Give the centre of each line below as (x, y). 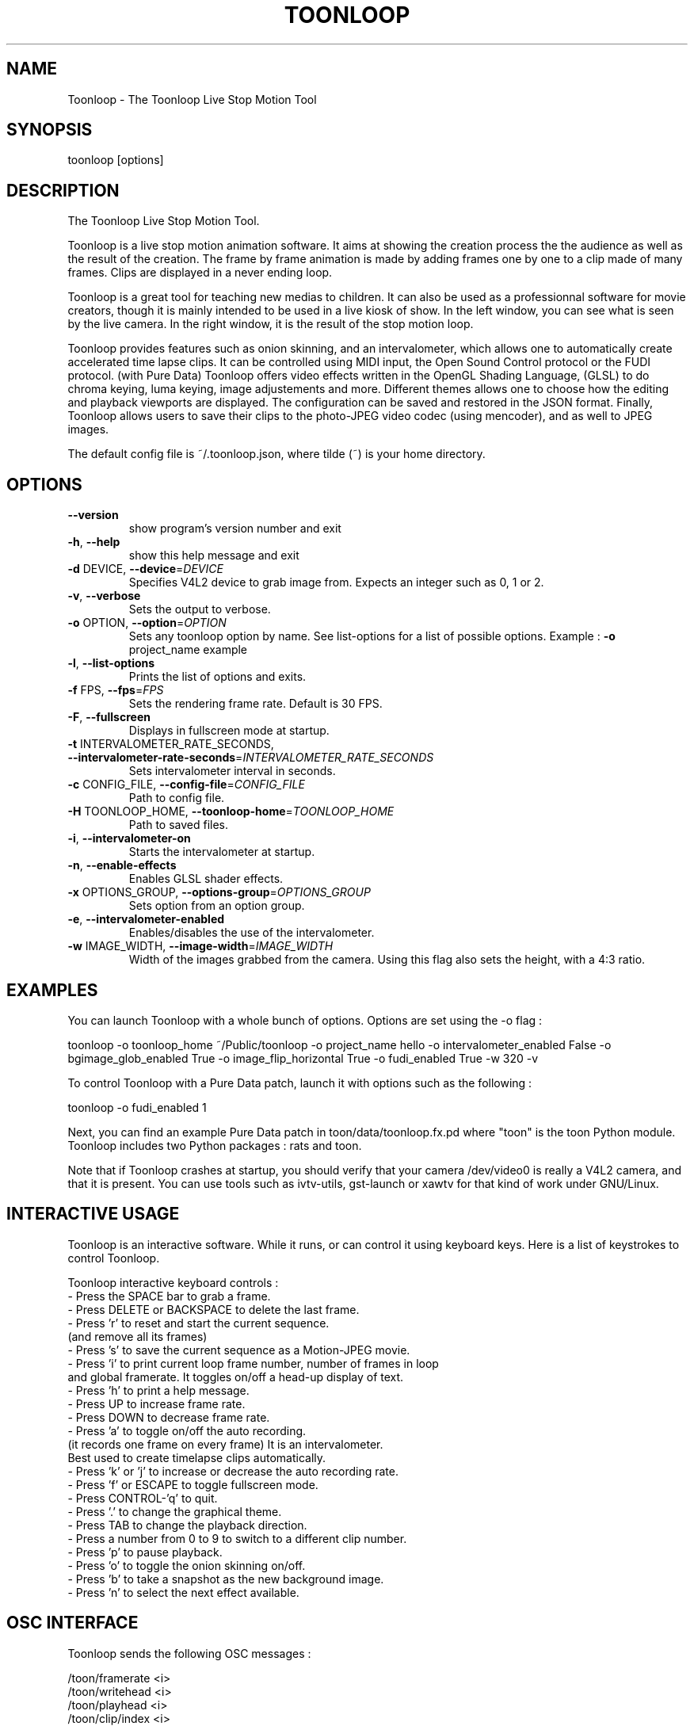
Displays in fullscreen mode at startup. (229, 731)
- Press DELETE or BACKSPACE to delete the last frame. (214, 1309)
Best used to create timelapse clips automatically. (197, 1457)
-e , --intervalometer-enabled (146, 919)
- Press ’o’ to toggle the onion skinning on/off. (187, 1565)
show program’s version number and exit (235, 529)
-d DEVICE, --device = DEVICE (145, 569)
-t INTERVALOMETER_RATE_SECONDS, (171, 744)
